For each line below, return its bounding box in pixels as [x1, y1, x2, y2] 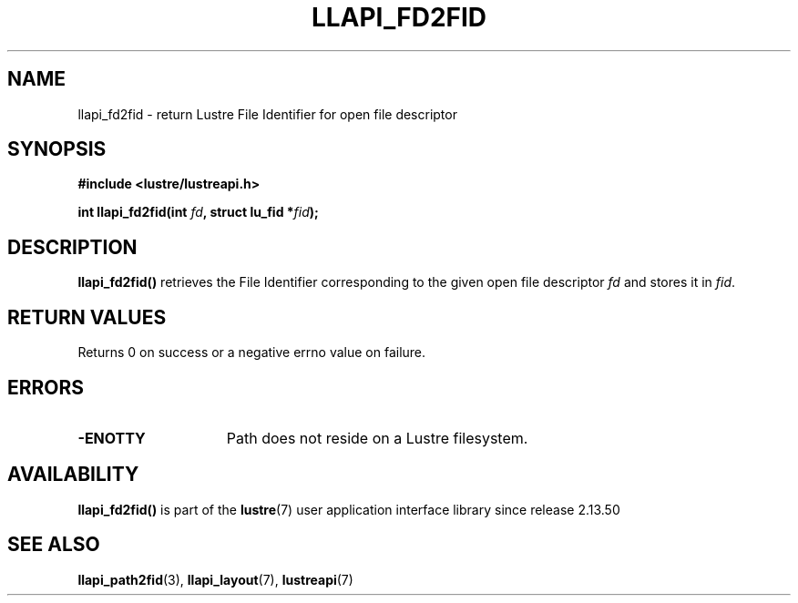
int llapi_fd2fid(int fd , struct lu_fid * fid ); [77, 204, 319, 220]
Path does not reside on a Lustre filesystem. [226, 428, 528, 447]
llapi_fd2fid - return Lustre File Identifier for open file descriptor [77, 106, 457, 122]
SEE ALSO [7, 533, 100, 557]
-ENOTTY [77, 428, 146, 447]
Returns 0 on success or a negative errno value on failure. [77, 344, 426, 361]
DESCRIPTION [7, 235, 138, 259]
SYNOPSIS [7, 138, 107, 161]
